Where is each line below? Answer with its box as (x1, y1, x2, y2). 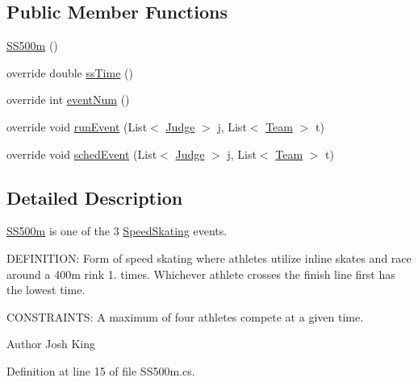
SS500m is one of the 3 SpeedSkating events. (6, 222, 228, 239)
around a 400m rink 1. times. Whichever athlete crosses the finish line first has (6, 265, 395, 282)
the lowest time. (6, 281, 86, 298)
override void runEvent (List (6, 118, 148, 135)
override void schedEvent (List (6, 145, 157, 162)
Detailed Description (6, 185, 183, 210)
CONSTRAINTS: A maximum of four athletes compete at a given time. (6, 308, 364, 325)
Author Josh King (6, 335, 96, 352)
